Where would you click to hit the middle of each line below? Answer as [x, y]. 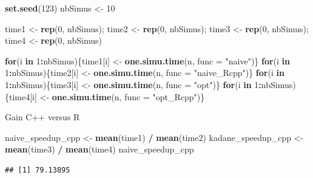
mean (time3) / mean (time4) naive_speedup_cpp [99, 149]
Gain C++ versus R [42, 117]
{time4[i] [21, 96]
